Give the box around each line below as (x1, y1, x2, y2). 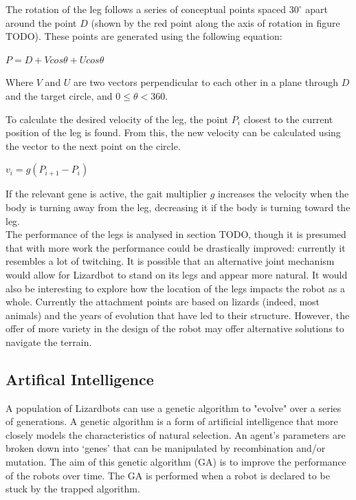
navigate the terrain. (5, 334, 92, 349)
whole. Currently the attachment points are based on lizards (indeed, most (5, 294, 320, 309)
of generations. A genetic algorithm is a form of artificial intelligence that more (5, 414, 338, 428)
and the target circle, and (5, 88, 113, 102)
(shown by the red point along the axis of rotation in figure (91, 15, 340, 30)
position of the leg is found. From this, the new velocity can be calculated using (5, 125, 341, 140)
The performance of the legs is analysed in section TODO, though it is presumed (5, 227, 346, 241)
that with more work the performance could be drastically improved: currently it (5, 240, 346, 254)
